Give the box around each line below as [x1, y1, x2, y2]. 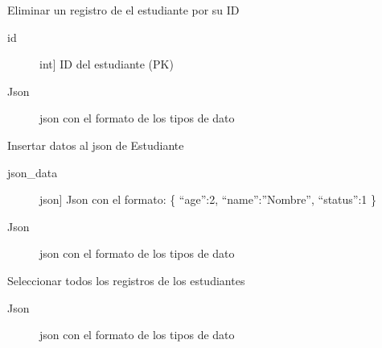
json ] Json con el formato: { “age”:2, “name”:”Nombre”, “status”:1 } [39, 191, 377, 208]
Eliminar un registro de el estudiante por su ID [7, 2, 240, 18]
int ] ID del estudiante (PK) [39, 56, 174, 72]
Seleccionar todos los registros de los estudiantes [7, 271, 245, 288]
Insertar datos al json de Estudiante [7, 136, 184, 153]
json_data [7, 164, 58, 180]
